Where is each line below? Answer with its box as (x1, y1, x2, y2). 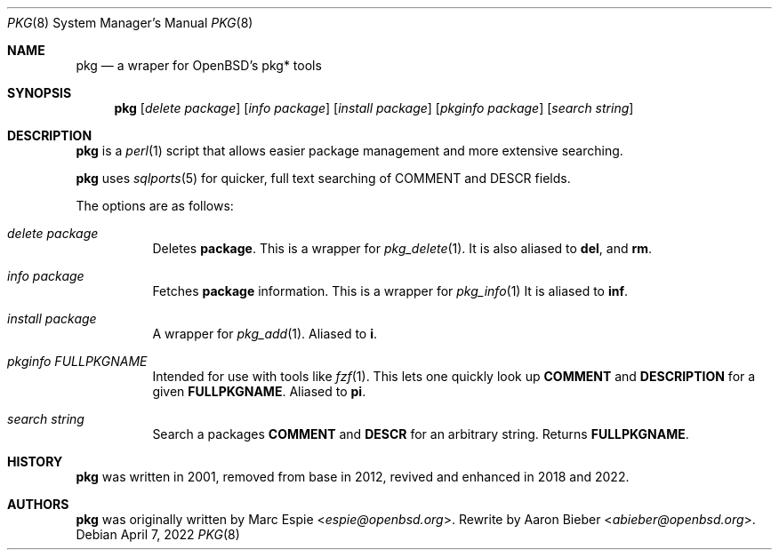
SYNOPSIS (7, 85, 72, 100)
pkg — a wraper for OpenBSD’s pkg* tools (76, 58, 322, 73)
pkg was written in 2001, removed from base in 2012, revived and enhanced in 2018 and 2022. (76, 469, 630, 484)
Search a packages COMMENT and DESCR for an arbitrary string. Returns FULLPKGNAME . (152, 426, 689, 442)
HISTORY (7, 454, 63, 469)
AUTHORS (7, 497, 69, 512)
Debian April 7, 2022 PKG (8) (76, 527, 240, 542)
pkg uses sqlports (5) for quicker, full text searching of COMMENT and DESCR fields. (76, 171, 571, 186)
